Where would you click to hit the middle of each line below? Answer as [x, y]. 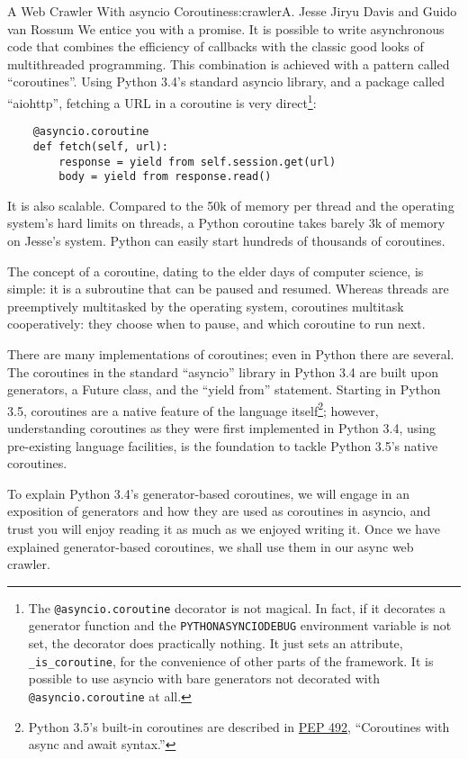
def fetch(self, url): [100, 146]
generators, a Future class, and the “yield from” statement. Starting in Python [224, 389]
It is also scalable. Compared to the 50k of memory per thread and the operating [231, 205]
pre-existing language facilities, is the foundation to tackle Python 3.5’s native [223, 445]
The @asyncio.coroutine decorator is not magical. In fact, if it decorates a [237, 607]
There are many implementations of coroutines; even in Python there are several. [231, 354]
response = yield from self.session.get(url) [198, 162]
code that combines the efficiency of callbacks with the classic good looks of [216, 46]
